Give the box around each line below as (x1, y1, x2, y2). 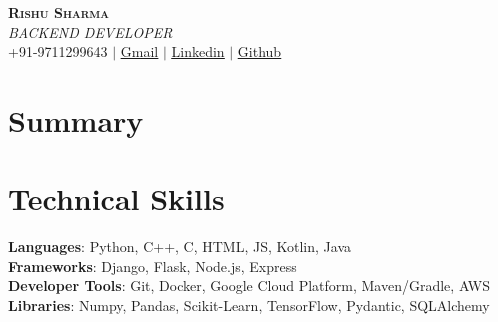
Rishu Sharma (8, 2, 109, 22)
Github (237, 41, 282, 62)
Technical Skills (8, 178, 225, 219)
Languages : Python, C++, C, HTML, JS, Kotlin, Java (8, 236, 351, 257)
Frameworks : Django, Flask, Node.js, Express (8, 255, 297, 276)
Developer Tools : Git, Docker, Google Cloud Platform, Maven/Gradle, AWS (8, 275, 491, 296)
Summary (8, 99, 144, 140)
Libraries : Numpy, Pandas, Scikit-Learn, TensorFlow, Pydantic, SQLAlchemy (8, 295, 490, 316)
